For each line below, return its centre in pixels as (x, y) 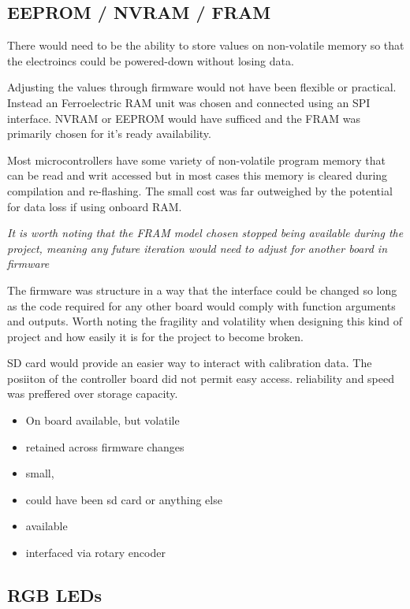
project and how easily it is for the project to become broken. (155, 336)
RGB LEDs (55, 595)
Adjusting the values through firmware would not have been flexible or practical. (202, 87)
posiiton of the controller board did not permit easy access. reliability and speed (201, 378)
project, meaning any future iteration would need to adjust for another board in (198, 248)
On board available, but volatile (102, 420)
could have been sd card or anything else (124, 499)
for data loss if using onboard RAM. (95, 206)
